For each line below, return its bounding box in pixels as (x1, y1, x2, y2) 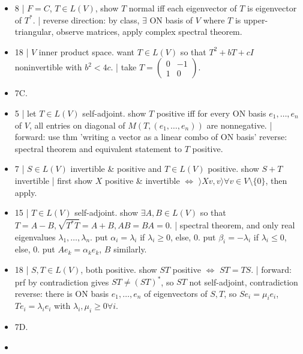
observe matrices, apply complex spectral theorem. (56, 25, 242, 38)
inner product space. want (38, 45, 135, 58)
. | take (110, 61, 137, 73)
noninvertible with (14, 61, 82, 73)
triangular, (14, 25, 54, 38)
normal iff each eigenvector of (128, 2, 237, 14)
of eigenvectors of (144, 287, 208, 299)
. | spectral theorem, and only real (169, 219, 295, 231)
